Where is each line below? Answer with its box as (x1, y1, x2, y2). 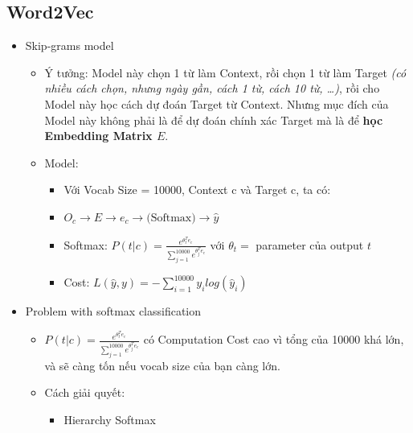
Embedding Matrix (44, 127, 153, 144)
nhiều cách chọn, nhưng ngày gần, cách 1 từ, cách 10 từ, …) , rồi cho (44, 80, 380, 97)
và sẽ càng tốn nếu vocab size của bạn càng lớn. (44, 357, 280, 373)
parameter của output (256, 236, 364, 253)
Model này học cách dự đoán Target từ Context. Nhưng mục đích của (44, 95, 389, 112)
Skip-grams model (25, 37, 114, 54)
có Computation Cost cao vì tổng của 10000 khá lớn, (143, 331, 404, 348)
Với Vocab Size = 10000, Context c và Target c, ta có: (63, 181, 331, 198)
